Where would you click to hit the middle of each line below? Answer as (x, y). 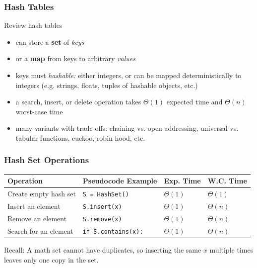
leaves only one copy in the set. (51, 259)
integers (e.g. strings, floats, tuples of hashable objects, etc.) (107, 85)
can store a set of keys (50, 42)
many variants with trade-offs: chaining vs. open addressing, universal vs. (127, 128)
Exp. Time (182, 181)
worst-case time (39, 111)
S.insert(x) (102, 207)
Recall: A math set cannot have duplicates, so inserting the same (103, 250)
